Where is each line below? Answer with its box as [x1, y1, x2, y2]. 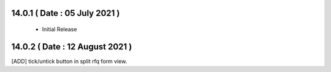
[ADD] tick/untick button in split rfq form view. [11, 57, 127, 65]
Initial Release [42, 26, 77, 33]
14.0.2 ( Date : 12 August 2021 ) [11, 41, 132, 52]
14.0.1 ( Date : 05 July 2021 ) [11, 8, 120, 18]
